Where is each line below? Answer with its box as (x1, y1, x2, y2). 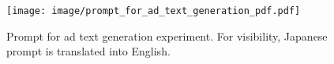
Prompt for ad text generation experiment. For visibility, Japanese (6, 27, 328, 44)
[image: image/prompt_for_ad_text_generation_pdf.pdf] (6, 5, 301, 16)
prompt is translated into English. (6, 43, 171, 59)
